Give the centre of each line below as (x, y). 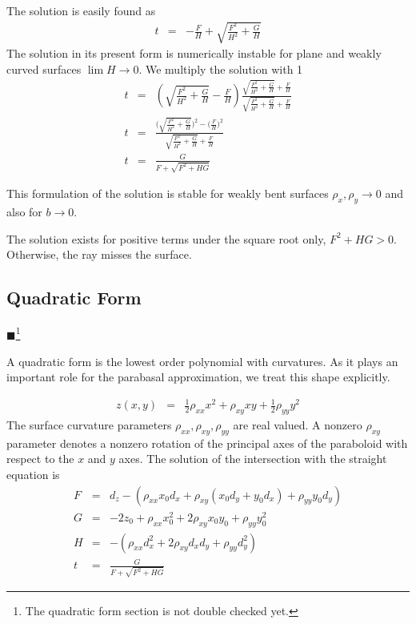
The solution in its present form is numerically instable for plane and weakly (194, 53)
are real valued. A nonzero (298, 425)
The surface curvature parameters (89, 425)
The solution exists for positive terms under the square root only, (166, 238)
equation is (33, 475)
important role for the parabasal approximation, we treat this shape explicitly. (198, 377)
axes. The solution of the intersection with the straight (253, 459)
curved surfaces (44, 68)
